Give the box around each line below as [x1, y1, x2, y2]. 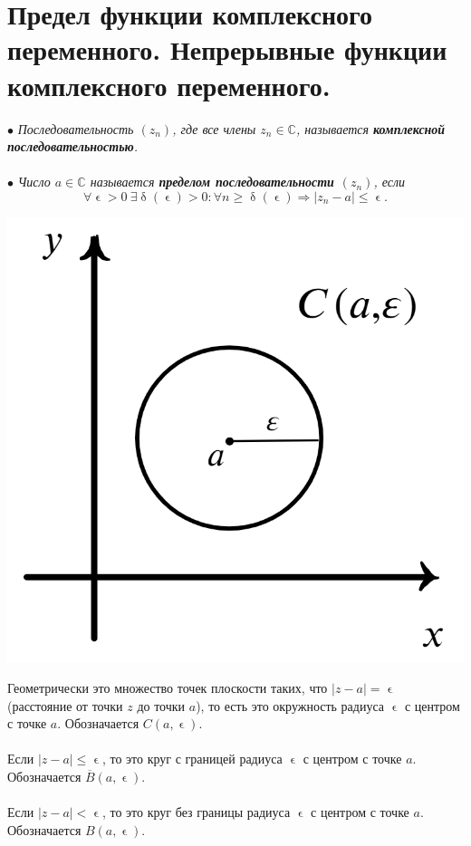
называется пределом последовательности [90, 172, 334, 191]
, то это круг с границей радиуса [101, 749, 283, 768]
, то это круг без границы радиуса [101, 803, 291, 822]
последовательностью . [7, 137, 139, 156]
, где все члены [172, 119, 256, 138]
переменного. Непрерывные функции [7, 31, 447, 68]
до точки [137, 696, 186, 715]
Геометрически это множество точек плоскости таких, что [7, 678, 328, 697]
